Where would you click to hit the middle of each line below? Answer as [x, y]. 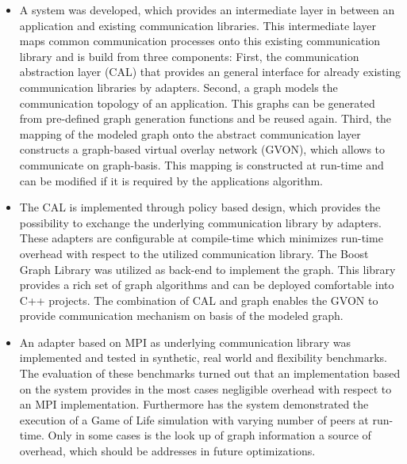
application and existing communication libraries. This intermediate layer [198, 25]
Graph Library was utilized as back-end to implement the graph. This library [207, 269]
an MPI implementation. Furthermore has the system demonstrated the [194, 404]
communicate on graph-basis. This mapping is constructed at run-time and [202, 164]
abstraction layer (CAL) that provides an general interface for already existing [210, 72]
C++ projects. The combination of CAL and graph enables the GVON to [199, 300]
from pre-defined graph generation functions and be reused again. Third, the [205, 118]
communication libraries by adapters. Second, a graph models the [179, 87]
